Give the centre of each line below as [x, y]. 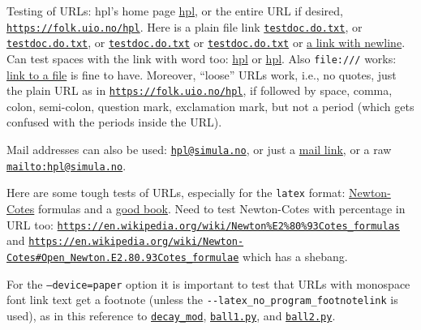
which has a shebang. [295, 256]
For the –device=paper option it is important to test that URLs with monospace [208, 283]
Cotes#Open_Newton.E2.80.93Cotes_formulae [123, 257]
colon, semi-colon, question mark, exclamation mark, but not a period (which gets [210, 106]
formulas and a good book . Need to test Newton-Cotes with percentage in [221, 208]
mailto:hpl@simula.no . [67, 165]
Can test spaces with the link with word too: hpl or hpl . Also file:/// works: [202, 58]
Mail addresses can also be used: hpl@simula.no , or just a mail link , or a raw [199, 149]
